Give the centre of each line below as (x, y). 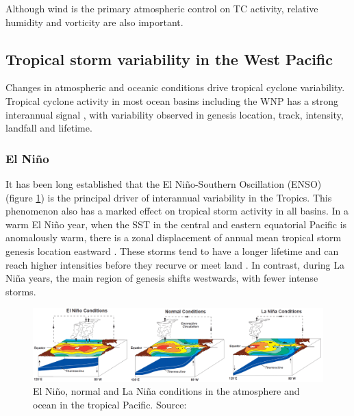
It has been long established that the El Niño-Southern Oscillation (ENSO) (164, 183)
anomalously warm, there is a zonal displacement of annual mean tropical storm (174, 237)
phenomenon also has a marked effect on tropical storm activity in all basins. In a (177, 211)
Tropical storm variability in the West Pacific (169, 59)
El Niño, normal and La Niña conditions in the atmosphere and (166, 391)
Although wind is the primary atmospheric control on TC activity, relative (162, 8)
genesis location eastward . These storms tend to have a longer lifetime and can (172, 250)
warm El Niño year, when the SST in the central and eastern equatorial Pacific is (176, 224)
